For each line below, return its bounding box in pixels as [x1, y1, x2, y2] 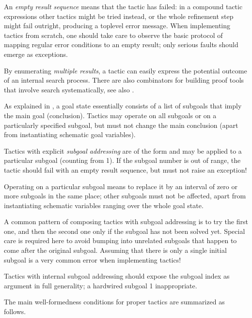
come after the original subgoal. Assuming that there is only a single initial [4, 245, 227, 255]
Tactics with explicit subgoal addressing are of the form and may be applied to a [4, 145, 242, 156]
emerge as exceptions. [4, 49, 68, 59]
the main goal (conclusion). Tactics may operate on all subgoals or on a [4, 110, 217, 120]
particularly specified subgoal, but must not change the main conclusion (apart [4, 120, 238, 130]
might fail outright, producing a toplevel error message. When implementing [4, 20, 231, 31]
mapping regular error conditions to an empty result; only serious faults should [4, 39, 238, 50]
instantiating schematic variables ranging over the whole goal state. [4, 200, 204, 210]
